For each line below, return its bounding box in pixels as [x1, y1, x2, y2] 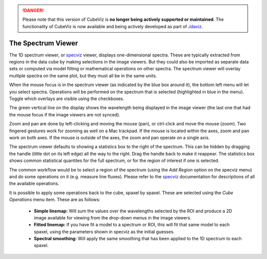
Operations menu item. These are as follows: [9, 197, 101, 203]
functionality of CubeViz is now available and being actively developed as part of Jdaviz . [22, 23, 203, 29]
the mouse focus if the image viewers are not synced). [9, 111, 121, 117]
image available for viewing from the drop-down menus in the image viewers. [34, 214, 191, 220]
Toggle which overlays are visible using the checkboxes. [9, 96, 125, 102]
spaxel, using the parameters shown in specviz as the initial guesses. [34, 228, 175, 235]
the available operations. [9, 181, 59, 187]
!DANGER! [22, 7, 44, 13]
